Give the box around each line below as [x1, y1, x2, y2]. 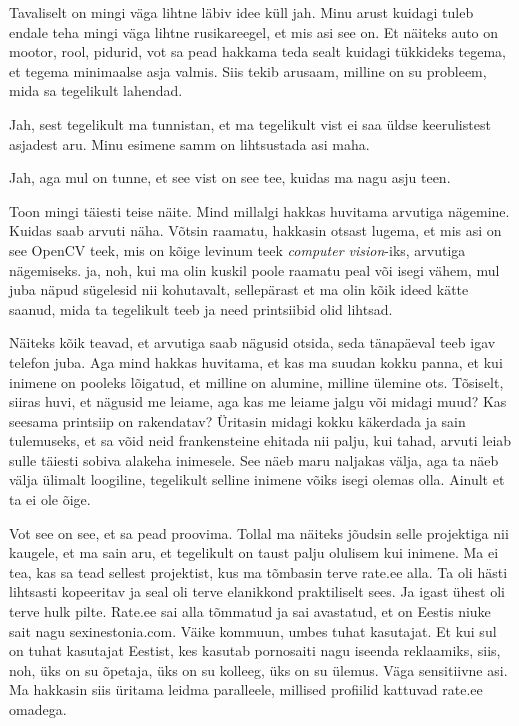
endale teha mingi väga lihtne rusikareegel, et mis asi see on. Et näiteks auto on [9, 21, 499, 42]
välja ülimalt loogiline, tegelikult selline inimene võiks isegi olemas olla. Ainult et [9, 469, 505, 490]
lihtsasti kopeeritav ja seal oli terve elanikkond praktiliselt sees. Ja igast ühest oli [9, 581, 505, 602]
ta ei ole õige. [9, 489, 91, 510]
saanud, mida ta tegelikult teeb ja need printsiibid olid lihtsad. [9, 298, 393, 319]
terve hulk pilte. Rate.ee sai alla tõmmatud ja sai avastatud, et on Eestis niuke [9, 601, 491, 622]
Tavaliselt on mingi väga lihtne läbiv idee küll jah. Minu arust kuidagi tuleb [9, 2, 474, 22]
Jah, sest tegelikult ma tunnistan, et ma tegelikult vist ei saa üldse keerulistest [9, 113, 491, 134]
